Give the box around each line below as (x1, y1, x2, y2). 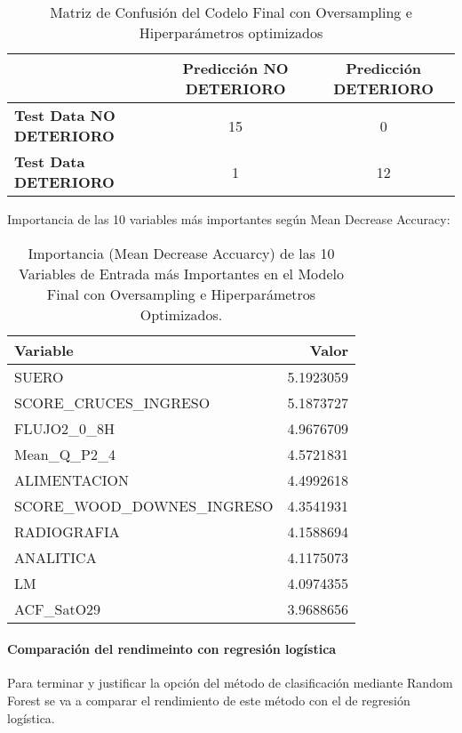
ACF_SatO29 (14, 598, 101, 619)
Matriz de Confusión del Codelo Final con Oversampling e (50, 2, 412, 22)
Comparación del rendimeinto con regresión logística (7, 640, 337, 658)
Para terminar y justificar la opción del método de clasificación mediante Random (7, 673, 453, 692)
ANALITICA (14, 546, 97, 568)
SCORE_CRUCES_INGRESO (14, 391, 211, 413)
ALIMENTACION (14, 469, 129, 490)
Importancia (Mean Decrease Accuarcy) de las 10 (28, 242, 335, 263)
